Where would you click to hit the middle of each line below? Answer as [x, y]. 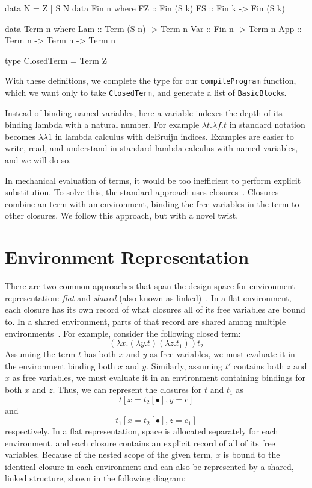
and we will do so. [38, 160]
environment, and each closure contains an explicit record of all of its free [140, 443]
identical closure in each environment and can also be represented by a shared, [149, 466]
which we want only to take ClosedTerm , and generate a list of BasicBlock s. [146, 92]
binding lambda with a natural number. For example [102, 124]
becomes [20, 136]
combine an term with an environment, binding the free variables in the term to [152, 203]
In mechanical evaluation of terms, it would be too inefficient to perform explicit [153, 180]
